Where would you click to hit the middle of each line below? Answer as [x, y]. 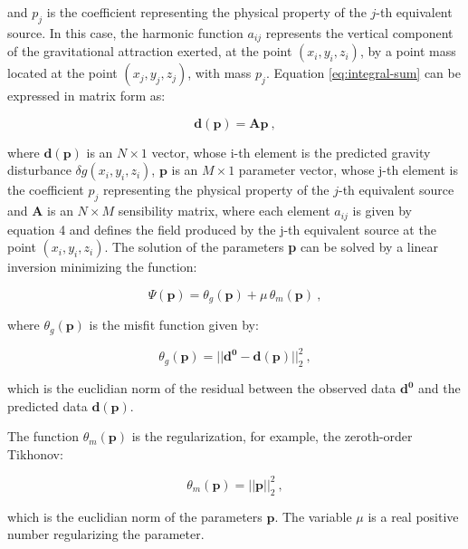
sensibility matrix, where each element [224, 211]
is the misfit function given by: [174, 325]
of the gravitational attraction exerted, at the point [150, 51]
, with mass [220, 73]
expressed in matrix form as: [86, 96]
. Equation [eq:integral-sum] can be [363, 73]
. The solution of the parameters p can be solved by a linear [272, 247]
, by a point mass [408, 51]
